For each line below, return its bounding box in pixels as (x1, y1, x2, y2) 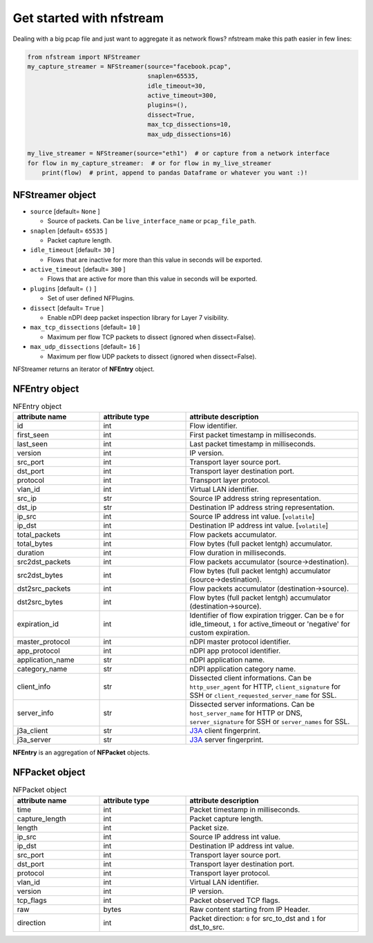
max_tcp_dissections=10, (147, 121, 231, 128)
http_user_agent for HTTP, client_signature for (189, 682, 341, 692)
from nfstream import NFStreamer (27, 53, 141, 61)
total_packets (17, 530, 61, 540)
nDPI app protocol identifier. (189, 646, 281, 656)
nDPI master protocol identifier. (189, 637, 291, 647)
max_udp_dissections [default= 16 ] (30, 343, 141, 351)
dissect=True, (147, 111, 195, 119)
